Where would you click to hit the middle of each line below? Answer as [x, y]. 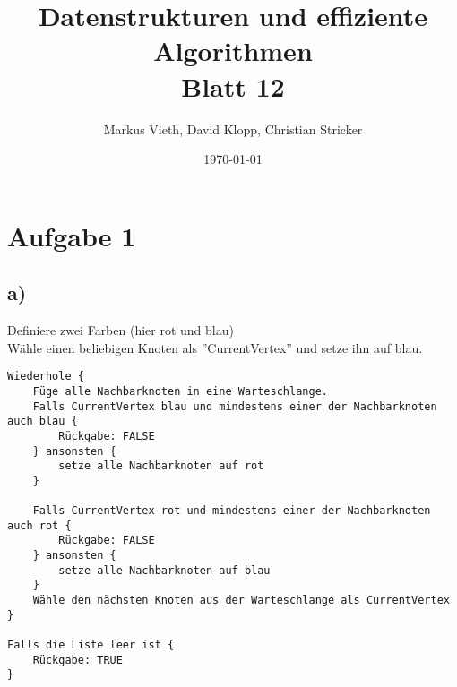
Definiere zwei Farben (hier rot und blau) [121, 330]
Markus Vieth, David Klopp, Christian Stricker [233, 129]
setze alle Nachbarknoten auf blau [164, 570]
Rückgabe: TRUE [78, 660]
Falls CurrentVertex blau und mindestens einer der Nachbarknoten [235, 406]
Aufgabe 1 [72, 235]
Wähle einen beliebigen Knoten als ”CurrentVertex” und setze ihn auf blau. [215, 347]
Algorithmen [233, 51]
